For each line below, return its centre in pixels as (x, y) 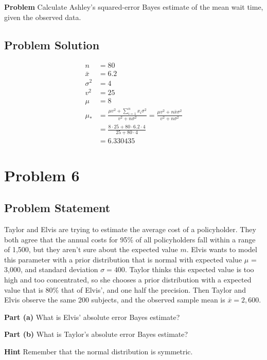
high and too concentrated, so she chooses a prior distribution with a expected (128, 279)
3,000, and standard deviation (51, 269)
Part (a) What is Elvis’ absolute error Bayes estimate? (92, 317)
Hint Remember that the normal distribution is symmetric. (99, 351)
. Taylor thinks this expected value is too (189, 269)
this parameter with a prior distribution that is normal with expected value (123, 259)
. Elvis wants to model (222, 249)
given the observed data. (43, 17)
